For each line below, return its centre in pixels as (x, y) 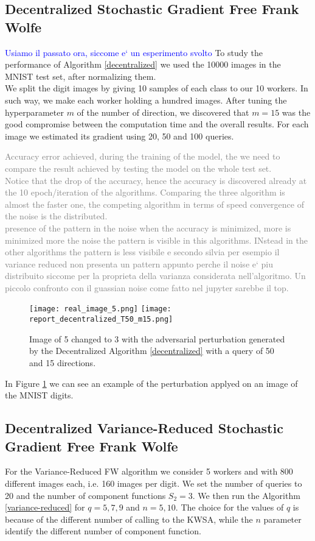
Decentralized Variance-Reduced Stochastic (144, 428)
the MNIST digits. (39, 395)
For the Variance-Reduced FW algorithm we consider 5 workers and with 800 (149, 471)
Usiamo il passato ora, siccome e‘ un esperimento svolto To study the (134, 52)
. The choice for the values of (230, 507)
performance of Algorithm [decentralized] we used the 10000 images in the (143, 64)
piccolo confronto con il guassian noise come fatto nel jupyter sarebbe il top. (147, 287)
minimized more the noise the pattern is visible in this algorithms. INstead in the (156, 240)
